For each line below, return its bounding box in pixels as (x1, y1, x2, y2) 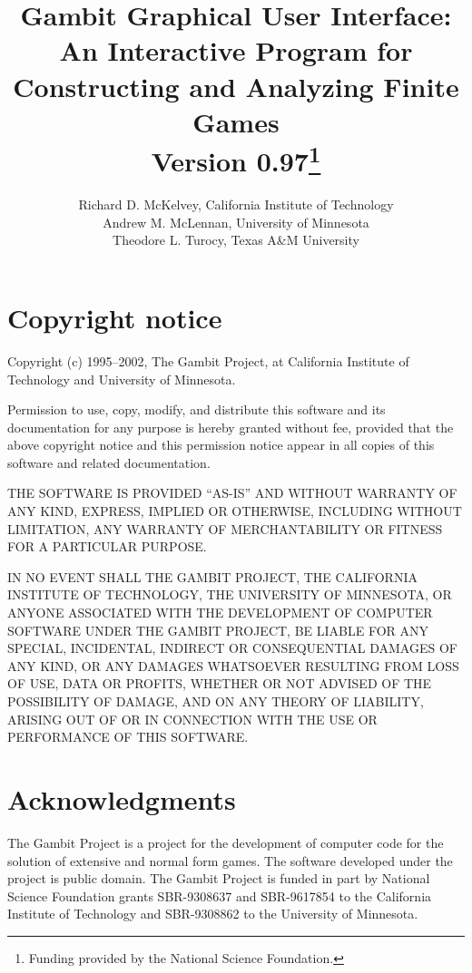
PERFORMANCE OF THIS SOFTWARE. (7, 727, 249, 746)
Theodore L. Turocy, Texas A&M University (113, 230, 359, 249)
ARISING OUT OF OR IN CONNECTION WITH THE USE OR (7, 709, 378, 728)
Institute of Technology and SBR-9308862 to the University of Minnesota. (7, 904, 418, 923)
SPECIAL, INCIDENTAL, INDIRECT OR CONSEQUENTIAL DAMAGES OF (7, 638, 457, 657)
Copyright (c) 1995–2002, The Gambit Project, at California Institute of (7, 351, 409, 370)
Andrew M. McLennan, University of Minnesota (103, 212, 369, 231)
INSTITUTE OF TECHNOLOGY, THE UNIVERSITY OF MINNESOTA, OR (7, 585, 452, 604)
